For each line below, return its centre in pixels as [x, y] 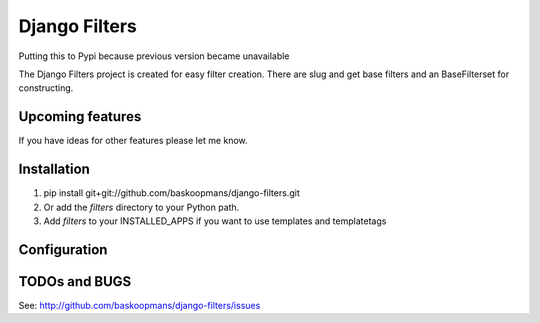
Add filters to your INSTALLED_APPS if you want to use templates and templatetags [215, 221]
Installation [54, 169]
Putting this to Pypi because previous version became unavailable [154, 56]
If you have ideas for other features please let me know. [133, 141]
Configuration [63, 249]
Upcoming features [80, 116]
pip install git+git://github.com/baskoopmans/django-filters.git [171, 193]
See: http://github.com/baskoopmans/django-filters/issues [139, 305]
